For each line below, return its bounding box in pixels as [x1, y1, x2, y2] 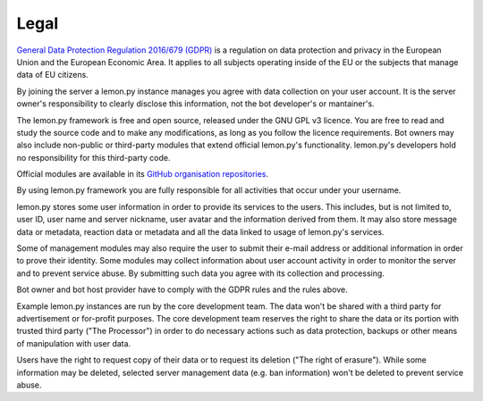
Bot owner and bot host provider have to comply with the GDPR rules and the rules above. [16, 284, 348, 295]
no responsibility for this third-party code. [16, 152, 171, 163]
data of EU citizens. [16, 70, 89, 80]
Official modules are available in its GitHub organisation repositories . [16, 169, 268, 180]
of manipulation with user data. [16, 338, 131, 348]
